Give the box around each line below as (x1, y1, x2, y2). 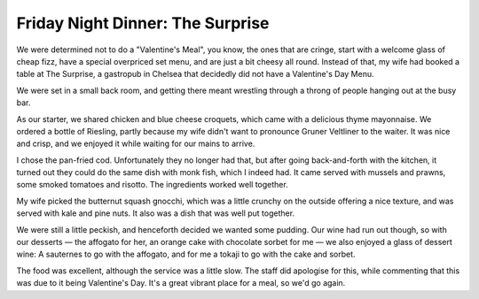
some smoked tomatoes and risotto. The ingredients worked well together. (16, 180, 288, 190)
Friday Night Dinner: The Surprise (16, 13, 270, 33)
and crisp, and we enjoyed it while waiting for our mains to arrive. (16, 138, 255, 149)
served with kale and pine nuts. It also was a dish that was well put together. (16, 208, 295, 218)
